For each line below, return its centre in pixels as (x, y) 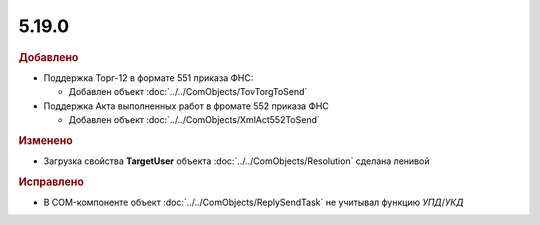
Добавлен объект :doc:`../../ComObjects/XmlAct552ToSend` (194, 119)
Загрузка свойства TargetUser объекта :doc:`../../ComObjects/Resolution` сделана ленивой (236, 161)
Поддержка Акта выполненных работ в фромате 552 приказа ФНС (186, 106)
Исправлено (51, 182)
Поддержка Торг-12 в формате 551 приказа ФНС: (148, 77)
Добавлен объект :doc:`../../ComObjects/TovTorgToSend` (188, 92)
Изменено (46, 140)
